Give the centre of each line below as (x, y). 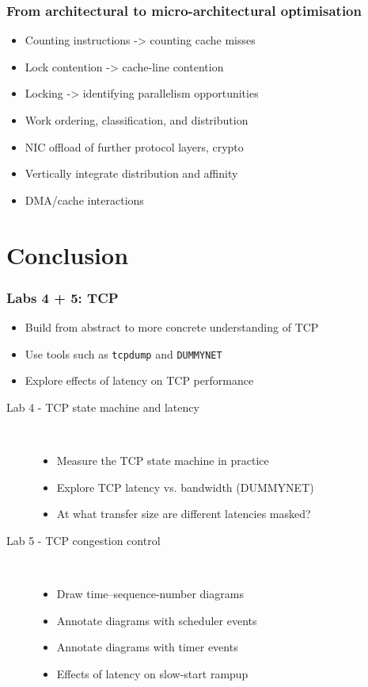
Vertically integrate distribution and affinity (131, 173)
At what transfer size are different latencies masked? (184, 514)
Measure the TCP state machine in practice (163, 460)
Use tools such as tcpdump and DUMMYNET (123, 353)
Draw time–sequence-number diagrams (150, 593)
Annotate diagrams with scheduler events (157, 620)
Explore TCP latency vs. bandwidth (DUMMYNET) (185, 487)
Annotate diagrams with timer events (147, 647)
